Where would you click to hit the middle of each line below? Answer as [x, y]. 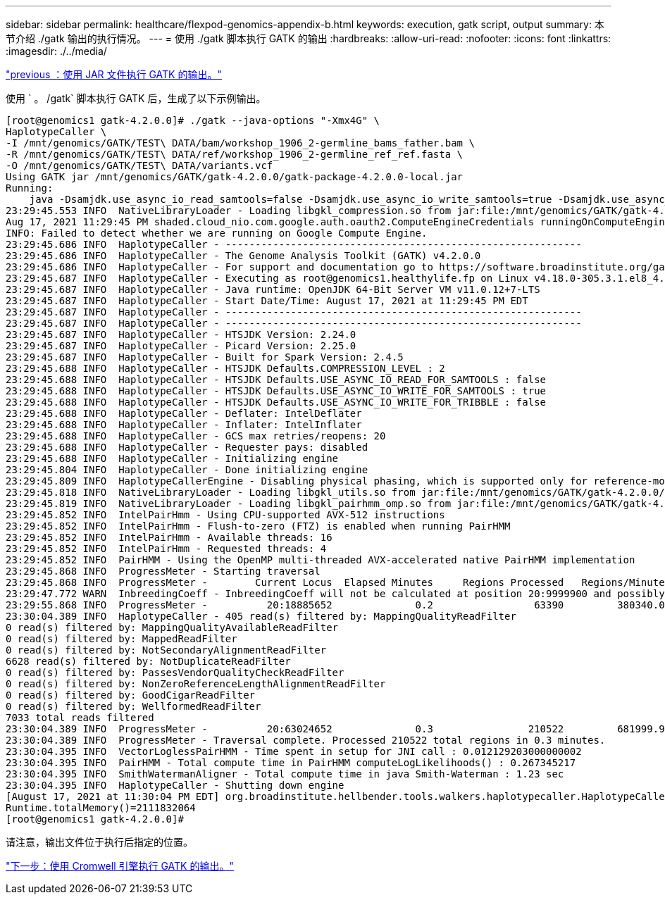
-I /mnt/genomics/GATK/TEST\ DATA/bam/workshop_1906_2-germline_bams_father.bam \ [240, 143]
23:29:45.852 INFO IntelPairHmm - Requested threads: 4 [166, 549]
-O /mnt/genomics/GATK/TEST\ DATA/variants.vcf [139, 165]
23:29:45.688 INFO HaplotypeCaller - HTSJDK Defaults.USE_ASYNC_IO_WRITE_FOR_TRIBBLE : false [276, 402]
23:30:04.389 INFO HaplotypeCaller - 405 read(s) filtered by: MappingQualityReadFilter [261, 616]
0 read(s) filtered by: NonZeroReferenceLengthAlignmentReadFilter [196, 684]
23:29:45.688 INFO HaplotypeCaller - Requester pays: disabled [187, 447]
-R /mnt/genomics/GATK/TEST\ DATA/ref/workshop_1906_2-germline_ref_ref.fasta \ [235, 154]
